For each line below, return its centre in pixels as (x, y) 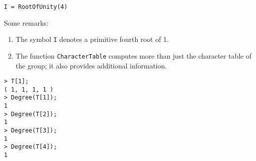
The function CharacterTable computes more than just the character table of (133, 55)
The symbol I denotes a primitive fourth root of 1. (92, 39)
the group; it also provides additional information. (91, 65)
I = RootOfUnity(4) (36, 7)
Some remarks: (26, 22)
